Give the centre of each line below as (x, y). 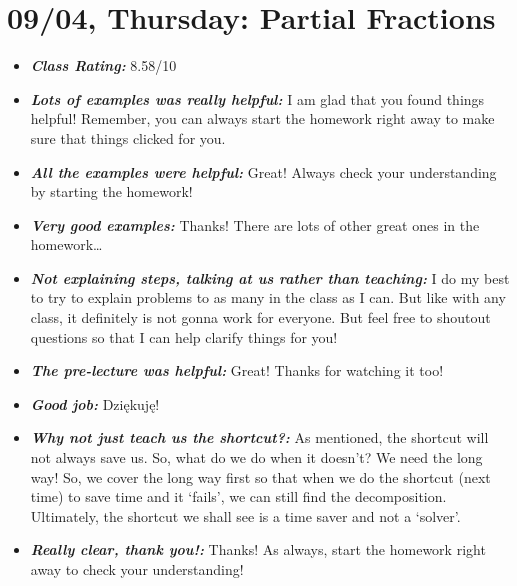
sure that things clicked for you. (128, 137)
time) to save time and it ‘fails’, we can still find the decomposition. (238, 496)
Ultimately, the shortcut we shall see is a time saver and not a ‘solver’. (245, 515)
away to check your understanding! (137, 569)
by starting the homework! (111, 191)
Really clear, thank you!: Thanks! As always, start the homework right (258, 549)
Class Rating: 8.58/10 (103, 65)
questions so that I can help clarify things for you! (184, 336)
